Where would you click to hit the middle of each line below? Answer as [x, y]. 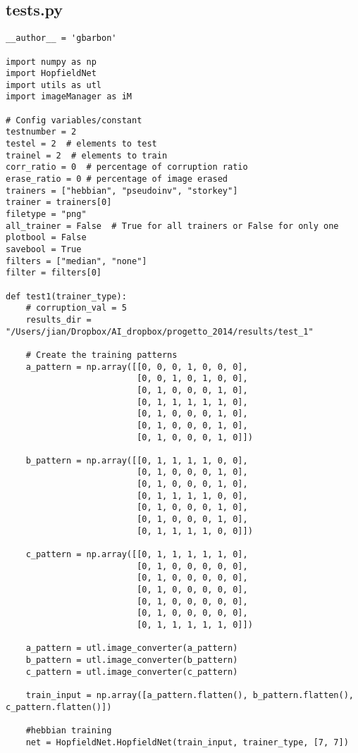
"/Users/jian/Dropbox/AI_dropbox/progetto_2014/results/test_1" [160, 331]
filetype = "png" [46, 214]
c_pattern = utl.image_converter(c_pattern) [132, 672]
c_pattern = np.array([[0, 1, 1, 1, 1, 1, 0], [137, 555]
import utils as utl [54, 85]
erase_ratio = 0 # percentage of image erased [117, 179]
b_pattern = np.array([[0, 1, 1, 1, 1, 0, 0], [137, 460]
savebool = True [44, 250]
